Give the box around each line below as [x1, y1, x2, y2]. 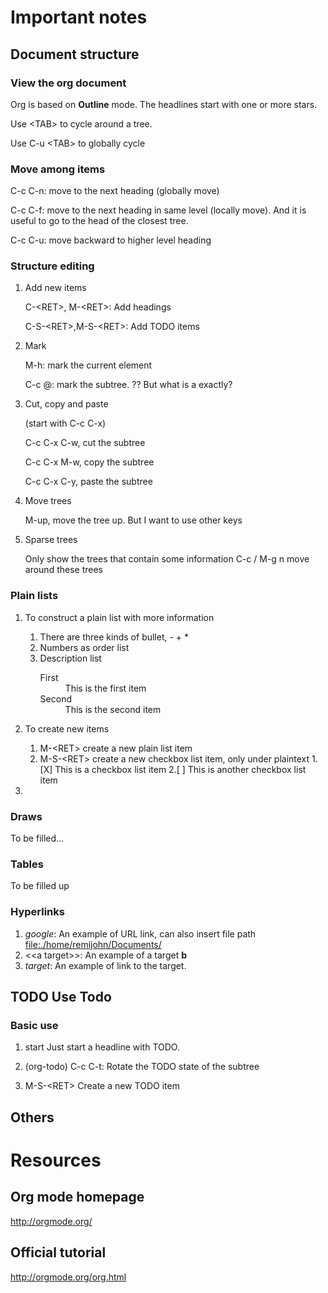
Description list [39, 652, 102, 664]
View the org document [10, 76, 127, 90]
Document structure [10, 46, 140, 63]
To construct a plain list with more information [24, 611, 215, 623]
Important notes [10, 6, 148, 29]
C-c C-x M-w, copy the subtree [24, 456, 155, 468]
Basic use [10, 1018, 59, 1032]
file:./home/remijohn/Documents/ [24, 938, 162, 950]
